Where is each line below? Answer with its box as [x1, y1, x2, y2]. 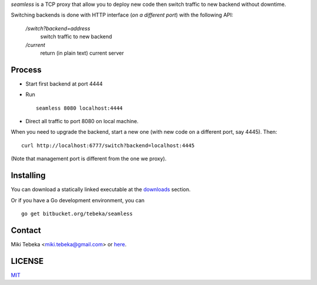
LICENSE [11, 256, 44, 266]
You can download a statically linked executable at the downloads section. [11, 186, 191, 193]
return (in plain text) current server [40, 49, 124, 56]
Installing [11, 171, 46, 181]
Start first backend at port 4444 [25, 80, 103, 87]
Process [11, 65, 42, 74]
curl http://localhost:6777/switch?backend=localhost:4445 [21, 142, 195, 149]
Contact [11, 225, 41, 235]
